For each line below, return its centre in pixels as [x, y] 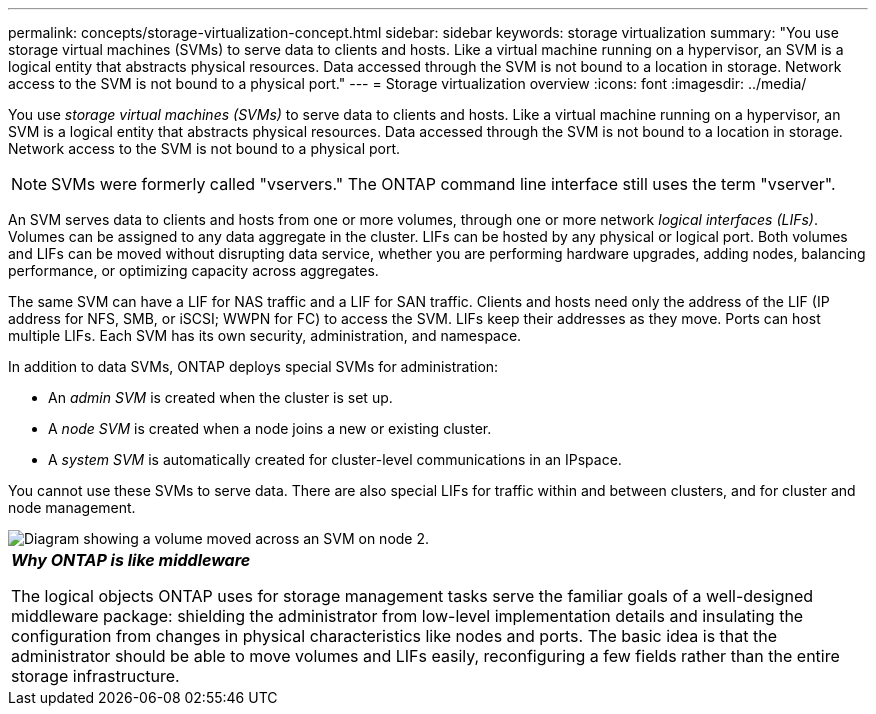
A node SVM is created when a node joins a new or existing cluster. [270, 428]
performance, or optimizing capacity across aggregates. [193, 270]
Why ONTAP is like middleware [131, 560]
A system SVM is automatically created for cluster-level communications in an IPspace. [335, 459]
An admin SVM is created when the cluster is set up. [220, 397]
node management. [72, 507]
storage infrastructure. [95, 676]
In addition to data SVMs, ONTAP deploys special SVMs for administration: [253, 366]
